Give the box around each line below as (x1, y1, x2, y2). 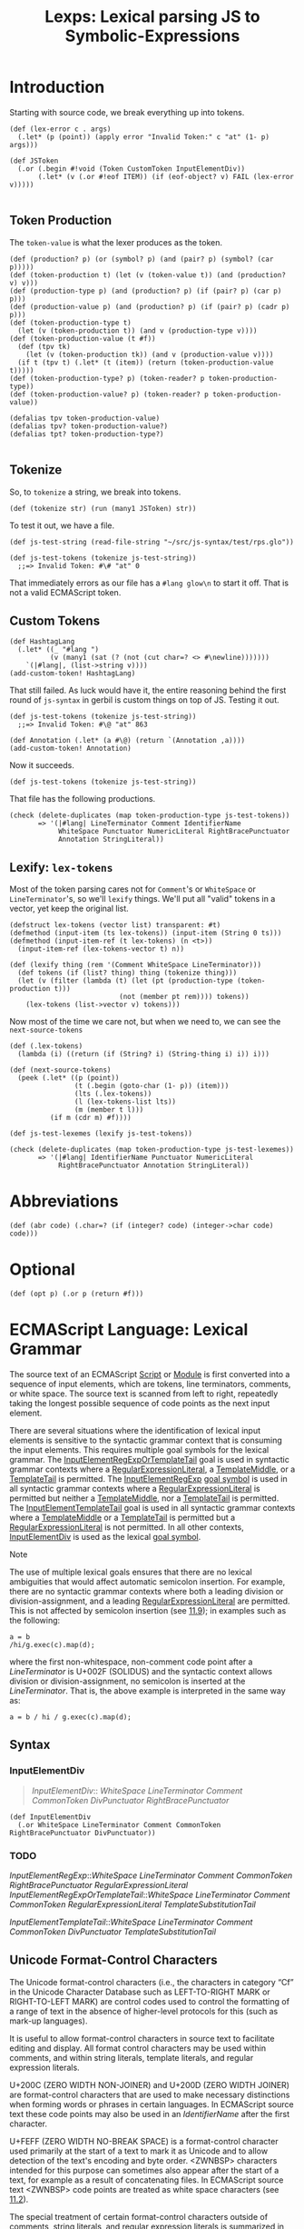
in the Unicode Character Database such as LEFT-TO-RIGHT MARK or (9, 1986, 270, 1997)
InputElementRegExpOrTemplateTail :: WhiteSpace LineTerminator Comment (9, 1889, 290, 1900)
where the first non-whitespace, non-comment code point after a (9, 1656, 253, 1667)
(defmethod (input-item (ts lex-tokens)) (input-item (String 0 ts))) (9, 929, 282, 938)
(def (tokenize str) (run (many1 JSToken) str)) (9, 504, 197, 513)
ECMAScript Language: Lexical (9, 1320, 249, 1340)
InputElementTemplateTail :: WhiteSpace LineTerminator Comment (9, 1916, 253, 1927)
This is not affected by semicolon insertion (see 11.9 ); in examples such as (9, 1605, 287, 1615)
